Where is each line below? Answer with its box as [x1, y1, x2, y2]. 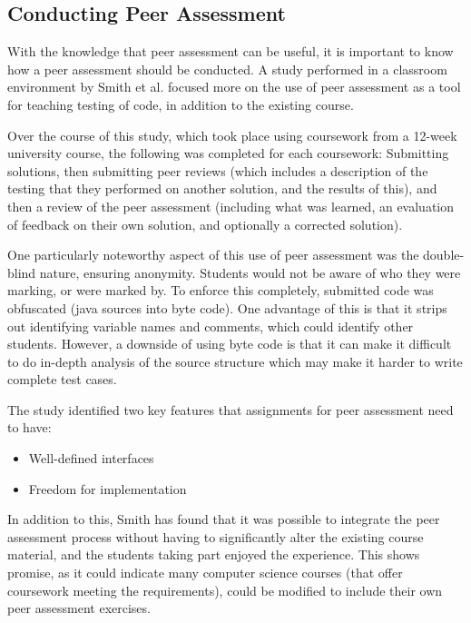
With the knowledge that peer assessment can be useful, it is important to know [7, 42, 454, 61]
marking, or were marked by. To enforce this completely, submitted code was [7, 281, 434, 300]
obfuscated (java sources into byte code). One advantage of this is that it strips [7, 298, 447, 317]
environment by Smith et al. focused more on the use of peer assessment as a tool [7, 77, 461, 96]
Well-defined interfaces [28, 449, 154, 468]
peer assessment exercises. [7, 598, 151, 618]
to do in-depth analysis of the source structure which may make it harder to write [7, 351, 463, 371]
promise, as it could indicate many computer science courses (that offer [7, 563, 403, 582]
